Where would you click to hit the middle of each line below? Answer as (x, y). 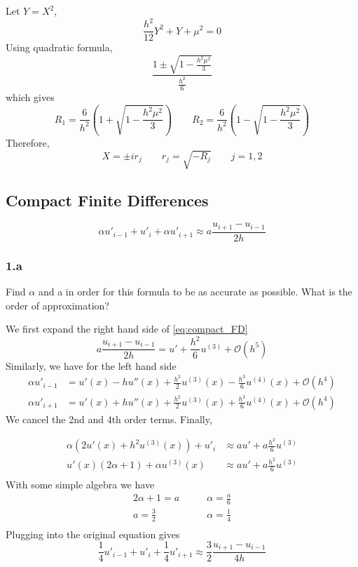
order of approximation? (57, 305)
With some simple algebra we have (80, 485)
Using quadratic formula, (59, 47)
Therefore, (28, 142)
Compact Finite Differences (107, 200)
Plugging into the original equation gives (93, 534)
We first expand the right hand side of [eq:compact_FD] (127, 329)
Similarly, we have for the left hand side (91, 365)
